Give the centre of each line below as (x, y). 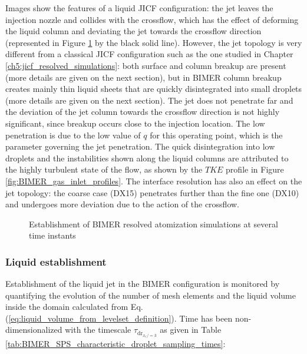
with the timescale (98, 330)
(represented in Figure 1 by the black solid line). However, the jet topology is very (154, 42)
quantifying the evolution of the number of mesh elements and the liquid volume (151, 295)
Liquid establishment (56, 261)
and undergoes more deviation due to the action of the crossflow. (123, 204)
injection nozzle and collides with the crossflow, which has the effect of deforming (152, 19)
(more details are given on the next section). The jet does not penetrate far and (149, 100)
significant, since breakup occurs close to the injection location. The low (135, 123)
